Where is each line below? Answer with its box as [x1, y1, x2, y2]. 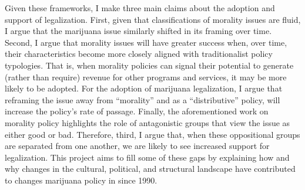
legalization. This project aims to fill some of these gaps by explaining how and [5, 151, 290, 163]
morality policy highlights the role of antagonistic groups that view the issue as [5, 116, 290, 128]
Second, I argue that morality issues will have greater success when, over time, [5, 36, 287, 48]
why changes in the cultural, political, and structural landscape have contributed [5, 162, 296, 175]
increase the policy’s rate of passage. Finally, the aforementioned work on [5, 105, 269, 117]
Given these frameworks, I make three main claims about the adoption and [5, 2, 275, 13]
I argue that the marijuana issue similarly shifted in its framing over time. [5, 25, 272, 37]
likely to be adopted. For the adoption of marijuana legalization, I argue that [5, 82, 283, 94]
